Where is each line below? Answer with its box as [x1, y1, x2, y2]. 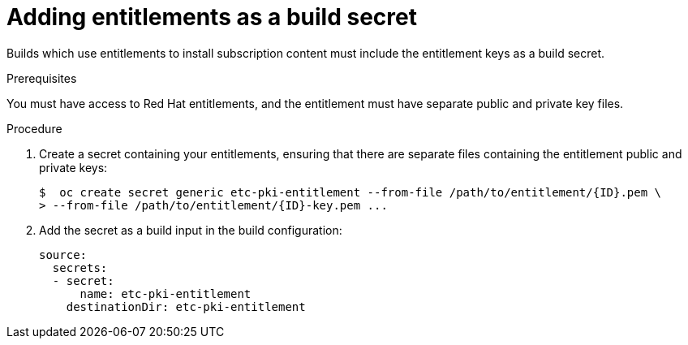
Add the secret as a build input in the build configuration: [39, 222, 342, 237]
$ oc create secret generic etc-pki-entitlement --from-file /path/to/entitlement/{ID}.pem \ [39, 185, 662, 199]
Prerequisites [6, 71, 77, 85]
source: [39, 248, 88, 261]
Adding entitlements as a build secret [6, 3, 417, 31]
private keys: [39, 160, 108, 175]
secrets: [52, 261, 108, 274]
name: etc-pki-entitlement [80, 287, 252, 300]
